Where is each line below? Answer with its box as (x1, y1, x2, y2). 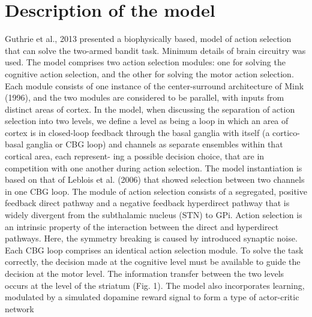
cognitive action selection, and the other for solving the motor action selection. (5, 67, 294, 80)
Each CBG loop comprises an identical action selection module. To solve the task (5, 243, 304, 256)
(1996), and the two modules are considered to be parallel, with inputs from (5, 91, 284, 104)
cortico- (272, 126, 300, 138)
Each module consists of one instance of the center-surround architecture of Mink (5, 79, 304, 92)
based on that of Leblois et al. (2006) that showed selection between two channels (5, 173, 305, 186)
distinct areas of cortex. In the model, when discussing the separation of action (5, 102, 295, 115)
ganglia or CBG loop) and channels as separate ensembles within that (26, 138, 283, 150)
